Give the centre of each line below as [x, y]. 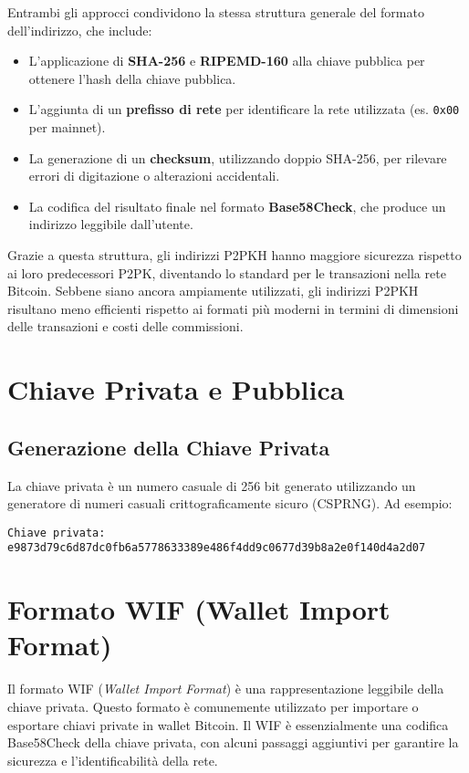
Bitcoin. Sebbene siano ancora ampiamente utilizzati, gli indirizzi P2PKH [213, 291]
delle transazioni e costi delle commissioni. [125, 326]
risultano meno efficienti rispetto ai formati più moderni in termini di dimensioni [233, 308]
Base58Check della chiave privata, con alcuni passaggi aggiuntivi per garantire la [233, 742]
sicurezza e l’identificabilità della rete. [113, 760]
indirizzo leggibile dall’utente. [111, 224]
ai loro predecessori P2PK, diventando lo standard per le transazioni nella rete [227, 272]
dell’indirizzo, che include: [80, 30]
